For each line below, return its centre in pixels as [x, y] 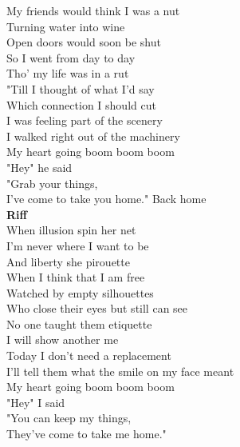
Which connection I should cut [81, 104]
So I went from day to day [71, 57]
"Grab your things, [52, 183]
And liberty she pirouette [68, 261]
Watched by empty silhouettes [80, 292]
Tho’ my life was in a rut [68, 73]
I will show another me [63, 339]
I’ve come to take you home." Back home [106, 199]
